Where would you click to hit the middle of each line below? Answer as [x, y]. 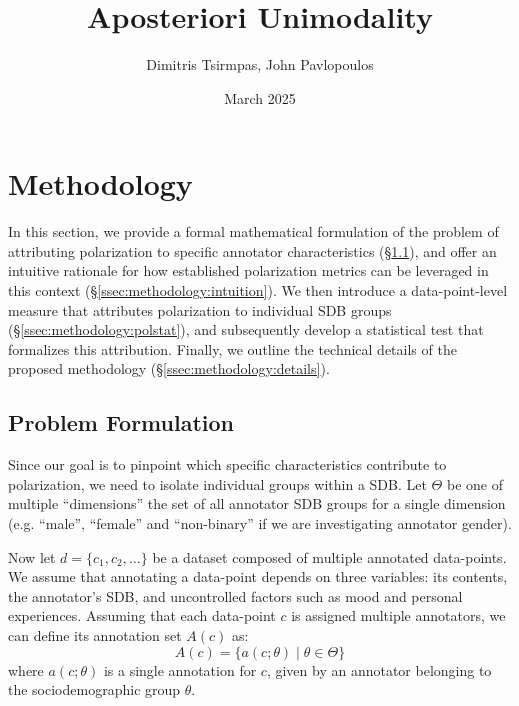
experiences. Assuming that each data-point [142, 615]
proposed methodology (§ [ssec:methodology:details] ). [169, 368]
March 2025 [260, 97]
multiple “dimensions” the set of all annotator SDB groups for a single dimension [257, 503]
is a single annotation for [180, 669]
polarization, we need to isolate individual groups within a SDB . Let [217, 483]
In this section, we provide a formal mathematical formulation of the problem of [253, 231]
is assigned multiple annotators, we [398, 615]
